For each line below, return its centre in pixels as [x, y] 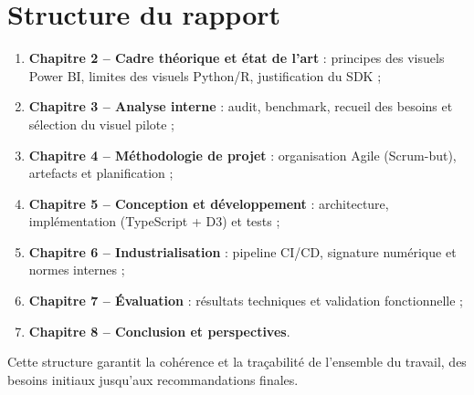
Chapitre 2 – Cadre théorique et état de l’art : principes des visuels [237, 58]
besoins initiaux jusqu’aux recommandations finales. [153, 379]
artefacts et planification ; [101, 173]
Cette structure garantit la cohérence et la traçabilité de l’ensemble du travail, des [237, 362]
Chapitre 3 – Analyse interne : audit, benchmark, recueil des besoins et [241, 106]
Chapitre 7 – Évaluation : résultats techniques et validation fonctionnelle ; [246, 301]
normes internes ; [77, 270]
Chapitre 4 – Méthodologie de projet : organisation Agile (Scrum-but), [242, 155]
